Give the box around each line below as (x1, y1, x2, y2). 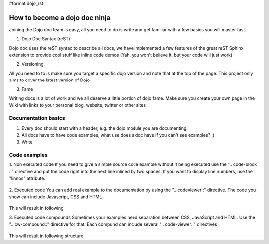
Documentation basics (9, 115, 65, 122)
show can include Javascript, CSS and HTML (9, 194, 102, 200)
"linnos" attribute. (9, 175, 46, 181)
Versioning (21, 61, 44, 67)
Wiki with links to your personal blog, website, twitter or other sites (9, 102, 146, 108)
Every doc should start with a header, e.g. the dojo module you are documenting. (21, 125, 188, 131)
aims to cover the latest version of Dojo (9, 77, 90, 83)
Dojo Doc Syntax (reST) (21, 36, 71, 42)
